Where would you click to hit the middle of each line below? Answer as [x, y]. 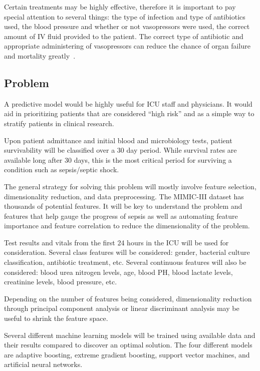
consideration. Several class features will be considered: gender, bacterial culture [127, 252]
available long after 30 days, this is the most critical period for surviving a [118, 159]
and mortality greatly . [40, 55]
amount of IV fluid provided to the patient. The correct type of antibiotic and [124, 36]
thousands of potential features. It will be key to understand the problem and [123, 206]
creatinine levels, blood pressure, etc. [61, 282]
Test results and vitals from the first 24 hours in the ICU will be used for [116, 242]
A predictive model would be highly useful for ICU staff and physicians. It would [128, 103]
